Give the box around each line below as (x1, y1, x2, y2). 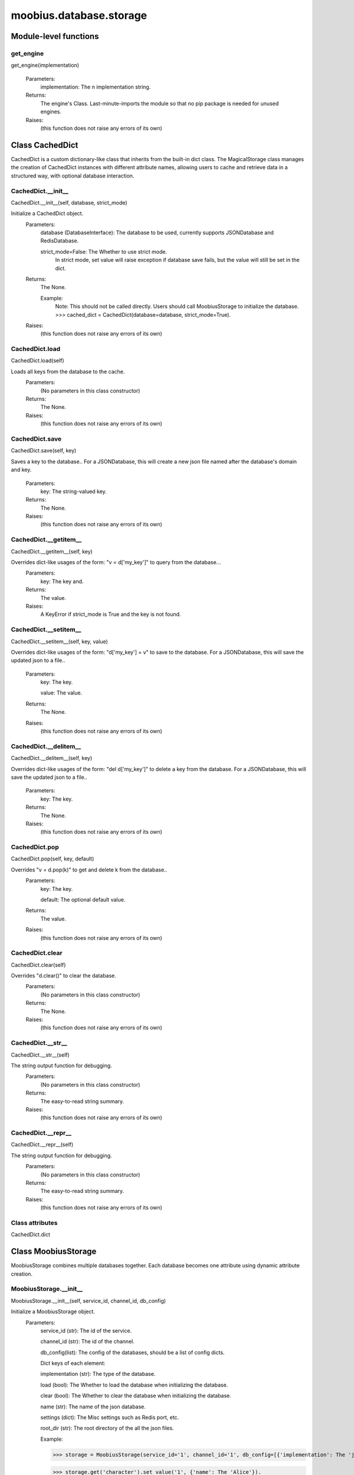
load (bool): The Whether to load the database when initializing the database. (40, 1381, 228, 1388)
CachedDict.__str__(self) (11, 1051, 70, 1058)
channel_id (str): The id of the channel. (40, 1338, 135, 1345)
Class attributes (11, 1218, 58, 1227)
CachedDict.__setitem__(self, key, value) (11, 638, 109, 645)
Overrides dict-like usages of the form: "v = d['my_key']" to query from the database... (11, 559, 221, 566)
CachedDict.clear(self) (11, 961, 66, 968)
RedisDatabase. (40, 237, 79, 244)
